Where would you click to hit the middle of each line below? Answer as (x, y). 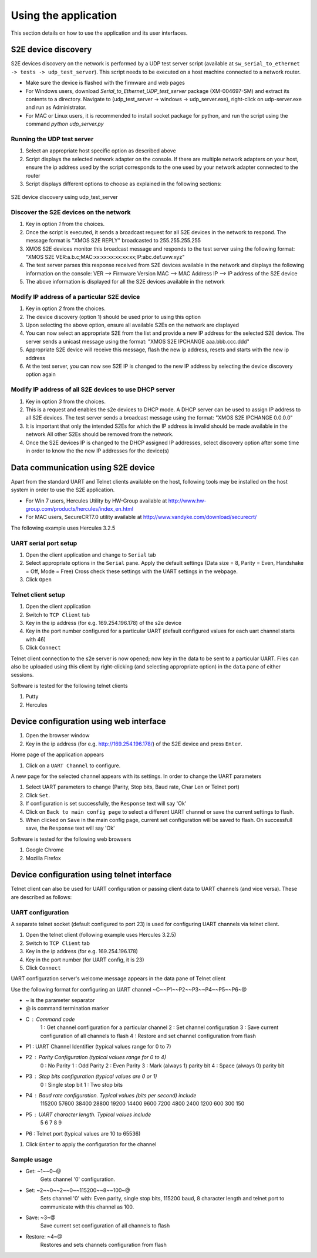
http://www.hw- (187, 501)
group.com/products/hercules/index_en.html (80, 508)
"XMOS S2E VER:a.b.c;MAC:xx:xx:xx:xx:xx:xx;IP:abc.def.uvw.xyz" (105, 257)
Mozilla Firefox (43, 858)
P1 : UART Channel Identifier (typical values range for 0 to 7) (98, 1047)
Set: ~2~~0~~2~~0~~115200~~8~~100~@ (78, 1190)
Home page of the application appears (58, 755)
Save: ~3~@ (41, 1217)
